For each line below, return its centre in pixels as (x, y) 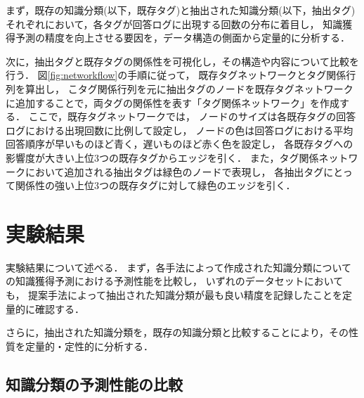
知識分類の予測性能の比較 (94, 384)
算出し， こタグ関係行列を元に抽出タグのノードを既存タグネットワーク (189, 88)
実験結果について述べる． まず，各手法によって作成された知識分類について (178, 267)
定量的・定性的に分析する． (89, 346)
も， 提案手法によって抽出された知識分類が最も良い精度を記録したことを (174, 295)
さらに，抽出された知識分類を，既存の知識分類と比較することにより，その (177, 332)
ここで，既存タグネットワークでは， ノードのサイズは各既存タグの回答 (192, 116)
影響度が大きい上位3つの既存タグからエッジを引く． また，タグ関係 (162, 157)
